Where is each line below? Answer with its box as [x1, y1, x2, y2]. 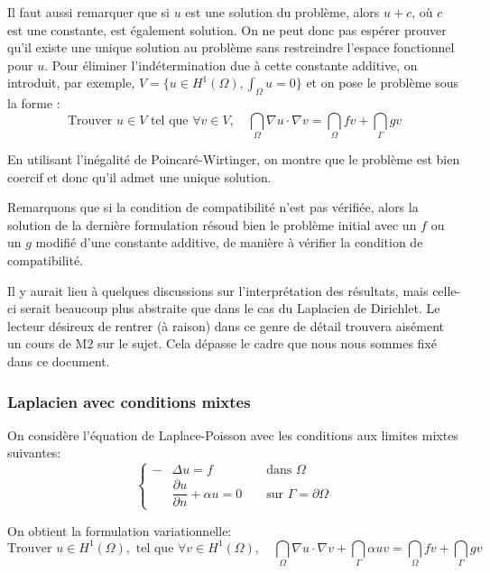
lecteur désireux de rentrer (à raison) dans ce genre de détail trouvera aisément [7, 316, 445, 335]
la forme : [7, 94, 60, 113]
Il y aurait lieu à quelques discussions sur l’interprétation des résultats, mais [7, 281, 429, 300]
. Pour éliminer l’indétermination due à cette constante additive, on [44, 55, 418, 74]
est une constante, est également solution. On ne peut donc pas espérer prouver [7, 20, 447, 39]
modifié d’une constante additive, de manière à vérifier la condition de [35, 233, 423, 252]
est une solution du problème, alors [185, 3, 380, 21]
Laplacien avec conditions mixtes [7, 390, 251, 412]
